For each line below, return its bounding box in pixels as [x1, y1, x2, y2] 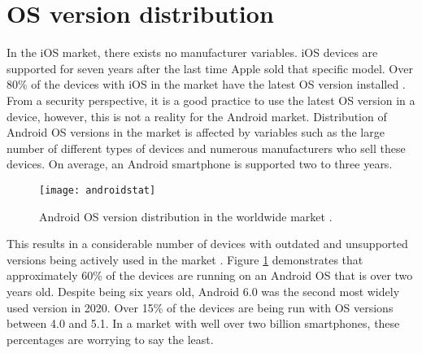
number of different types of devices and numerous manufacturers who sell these [7, 139, 406, 156]
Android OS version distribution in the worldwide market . [39, 207, 333, 224]
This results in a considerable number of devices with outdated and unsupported [7, 235, 408, 252]
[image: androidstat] [39, 184, 156, 196]
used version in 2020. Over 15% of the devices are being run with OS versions [7, 299, 394, 316]
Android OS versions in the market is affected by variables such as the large [7, 124, 385, 141]
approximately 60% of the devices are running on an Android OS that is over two [7, 267, 413, 284]
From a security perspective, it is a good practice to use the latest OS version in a [7, 91, 415, 108]
